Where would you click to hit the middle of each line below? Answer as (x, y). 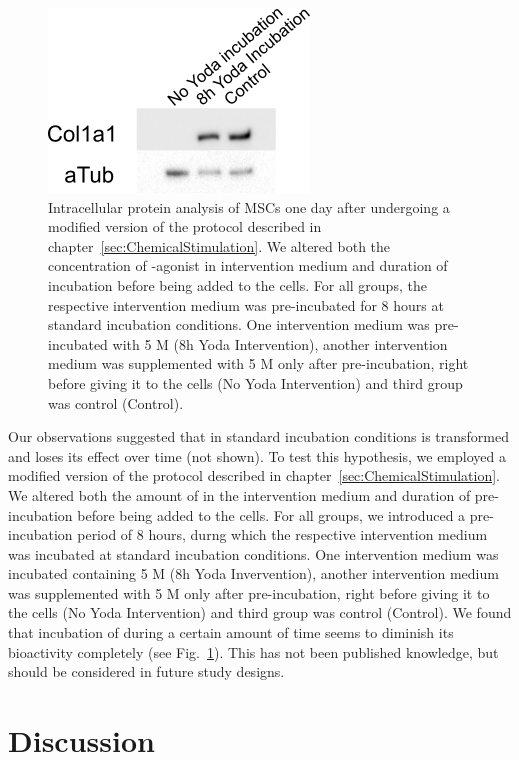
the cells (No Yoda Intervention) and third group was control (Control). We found (260, 612)
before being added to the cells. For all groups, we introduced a (271, 514)
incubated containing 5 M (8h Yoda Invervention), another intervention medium (253, 573)
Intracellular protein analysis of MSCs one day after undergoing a (249, 206)
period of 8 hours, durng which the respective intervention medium (282, 534)
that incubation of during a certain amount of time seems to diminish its (231, 632)
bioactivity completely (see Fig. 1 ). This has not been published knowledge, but (253, 651)
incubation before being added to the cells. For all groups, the (237, 284)
